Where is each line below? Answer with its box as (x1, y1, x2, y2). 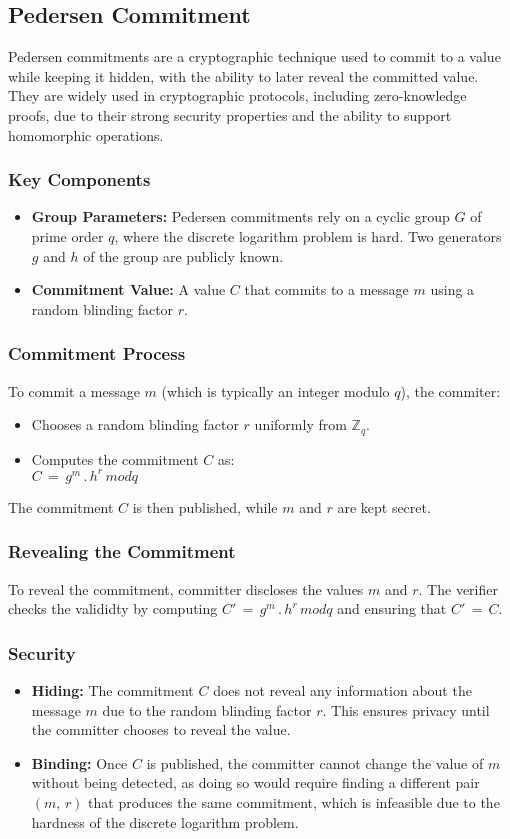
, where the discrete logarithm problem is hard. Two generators (114, 225, 502, 246)
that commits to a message (244, 279, 409, 300)
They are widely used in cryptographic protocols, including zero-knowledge (8, 85, 467, 106)
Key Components (8, 167, 151, 192)
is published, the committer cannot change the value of (146, 752, 484, 773)
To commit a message (8, 380, 140, 401)
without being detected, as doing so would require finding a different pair (31, 772, 480, 793)
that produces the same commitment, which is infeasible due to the (88, 791, 500, 812)
